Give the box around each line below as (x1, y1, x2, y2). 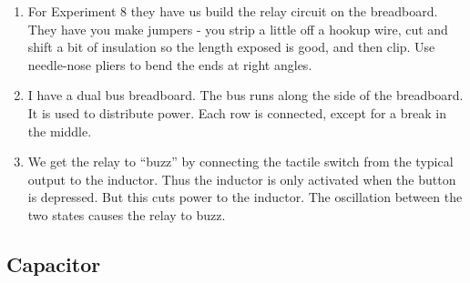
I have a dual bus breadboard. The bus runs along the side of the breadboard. (27, 86, 464, 105)
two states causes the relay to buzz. (27, 205, 226, 224)
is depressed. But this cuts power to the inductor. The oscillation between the (27, 187, 463, 207)
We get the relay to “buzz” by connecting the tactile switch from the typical (27, 152, 454, 171)
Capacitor (6, 249, 101, 278)
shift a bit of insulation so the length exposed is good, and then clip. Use (27, 37, 435, 56)
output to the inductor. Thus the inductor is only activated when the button (27, 169, 456, 188)
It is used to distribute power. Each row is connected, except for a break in (27, 103, 446, 122)
